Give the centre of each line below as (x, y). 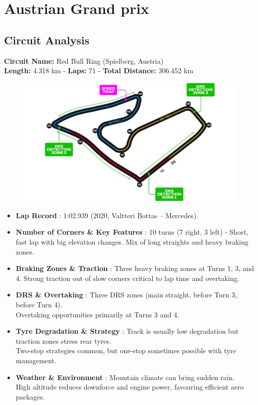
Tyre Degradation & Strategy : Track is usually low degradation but (127, 331)
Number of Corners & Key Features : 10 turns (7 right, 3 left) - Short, (132, 232)
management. (36, 360)
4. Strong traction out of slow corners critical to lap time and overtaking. (128, 278)
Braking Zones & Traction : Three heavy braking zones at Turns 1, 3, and (135, 268)
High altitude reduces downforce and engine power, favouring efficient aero (130, 387)
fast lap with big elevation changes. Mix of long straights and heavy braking (132, 242)
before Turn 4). (39, 305)
